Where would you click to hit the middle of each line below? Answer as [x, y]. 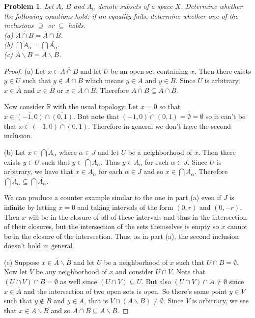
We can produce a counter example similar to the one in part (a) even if [113, 197]
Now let [16, 272]
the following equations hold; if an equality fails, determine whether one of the [121, 15]
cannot [238, 226]
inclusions [19, 25]
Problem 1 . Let [29, 6]
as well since [79, 281]
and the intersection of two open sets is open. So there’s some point [125, 291]
